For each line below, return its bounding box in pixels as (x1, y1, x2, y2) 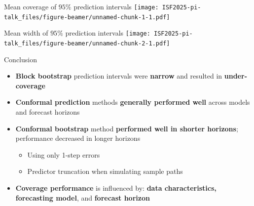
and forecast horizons (15, 107, 80, 117)
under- (224, 71, 247, 81)
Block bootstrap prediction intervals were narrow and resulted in (15, 71, 222, 81)
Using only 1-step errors (27, 149, 100, 160)
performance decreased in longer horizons (15, 133, 141, 143)
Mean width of (4, 28, 48, 38)
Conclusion (4, 54, 37, 64)
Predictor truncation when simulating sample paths (27, 166, 183, 176)
